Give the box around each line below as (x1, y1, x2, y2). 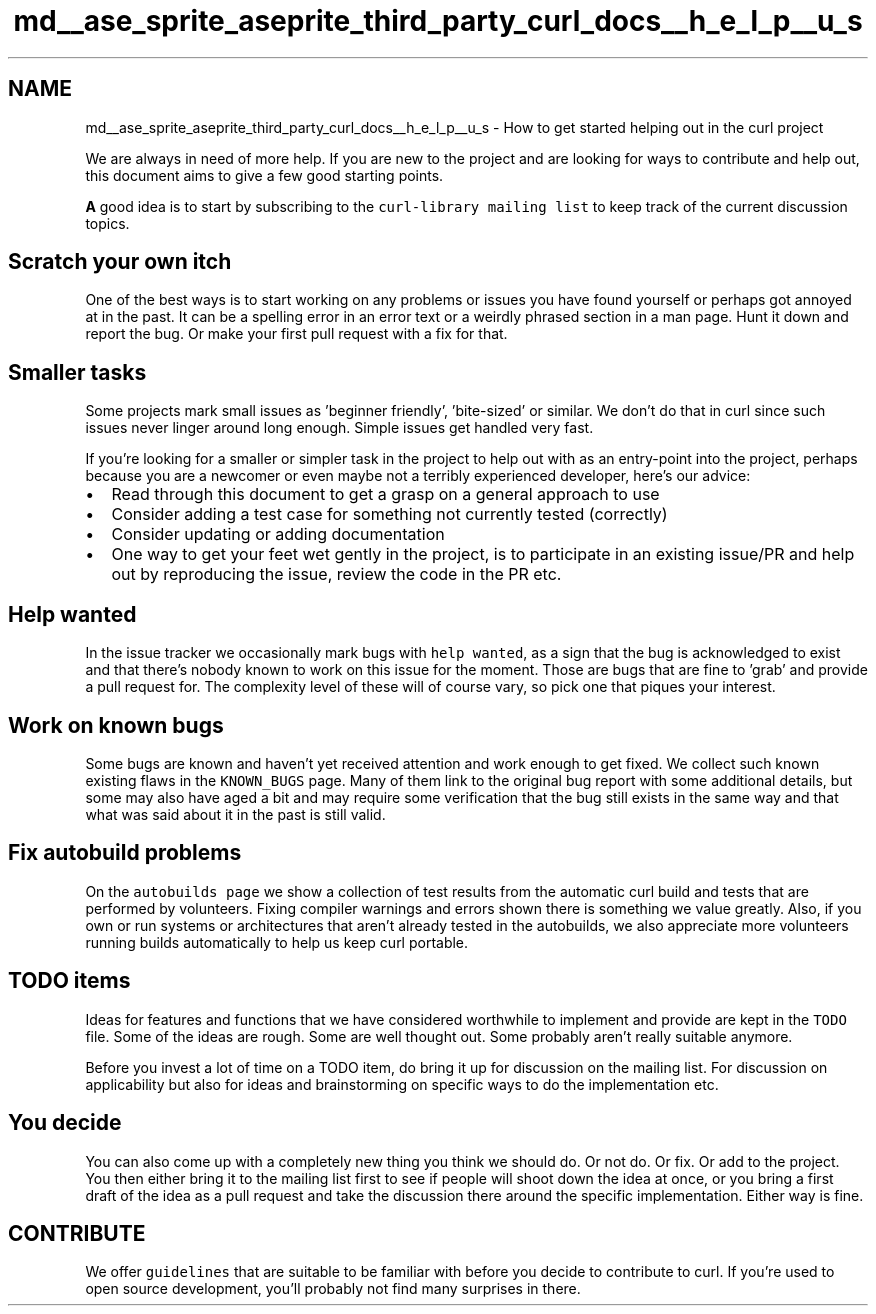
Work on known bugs (8, 712, 224, 738)
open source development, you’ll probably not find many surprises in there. (85, 1280, 581, 1298)
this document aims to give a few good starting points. (85, 166, 444, 184)
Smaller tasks (8, 359, 147, 385)
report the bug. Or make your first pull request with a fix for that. (85, 325, 508, 343)
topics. (85, 214, 130, 232)
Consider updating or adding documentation (111, 524, 445, 545)
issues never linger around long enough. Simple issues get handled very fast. (85, 419, 594, 437)
